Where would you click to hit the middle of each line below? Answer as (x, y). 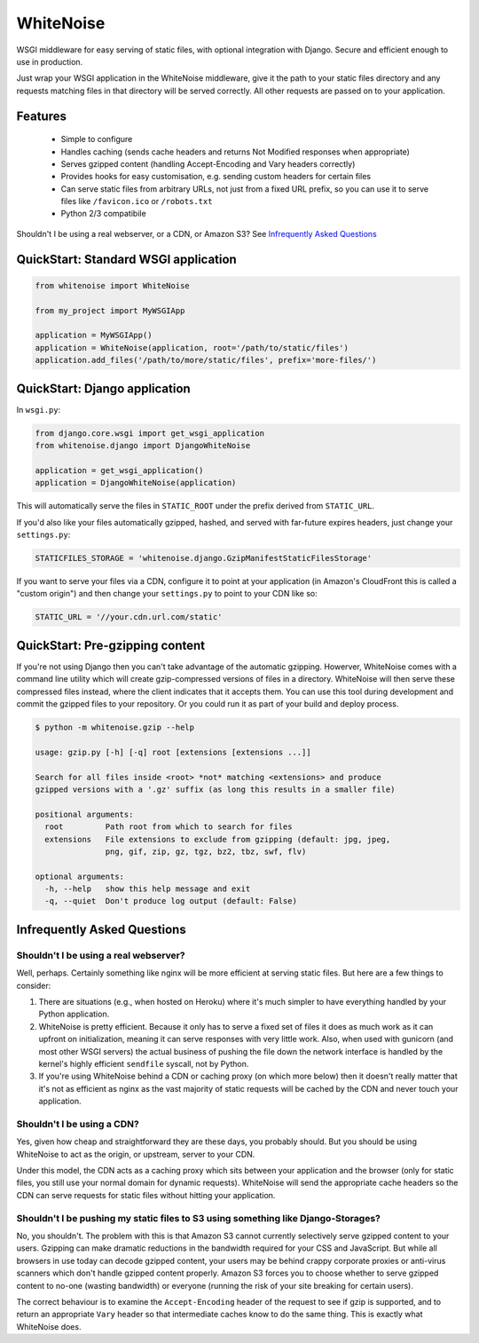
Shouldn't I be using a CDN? (78, 1124)
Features (41, 116)
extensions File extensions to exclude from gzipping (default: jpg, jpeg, (218, 839)
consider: (34, 985)
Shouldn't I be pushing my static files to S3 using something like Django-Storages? (198, 1218)
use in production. (50, 61)
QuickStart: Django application (103, 388)
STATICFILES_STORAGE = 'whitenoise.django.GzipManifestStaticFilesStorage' (204, 558)
